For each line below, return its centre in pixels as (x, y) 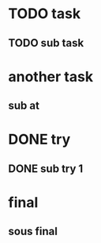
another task (50, 77)
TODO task (45, 14)
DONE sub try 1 (46, 168)
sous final (33, 232)
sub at (24, 106)
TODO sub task (46, 43)
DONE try (39, 140)
